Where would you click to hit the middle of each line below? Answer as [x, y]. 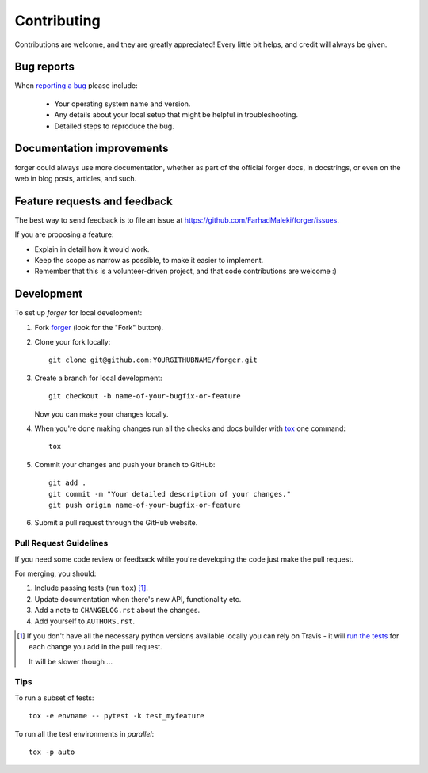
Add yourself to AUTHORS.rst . [84, 621]
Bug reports [45, 67]
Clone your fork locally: [73, 342]
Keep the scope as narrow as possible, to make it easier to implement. [149, 260]
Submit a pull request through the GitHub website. [116, 523]
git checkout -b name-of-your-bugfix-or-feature [145, 396]
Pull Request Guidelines [61, 543]
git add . [67, 483]
